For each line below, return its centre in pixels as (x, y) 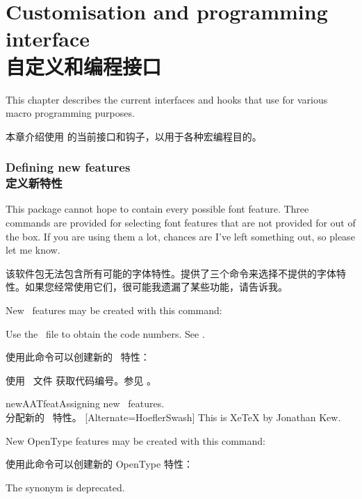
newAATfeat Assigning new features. (85, 403)
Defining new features (68, 167)
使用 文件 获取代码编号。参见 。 (81, 380)
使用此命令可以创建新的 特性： (78, 357)
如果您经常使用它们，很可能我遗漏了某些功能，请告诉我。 (156, 287)
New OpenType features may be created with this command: (135, 440)
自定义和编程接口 (84, 66)
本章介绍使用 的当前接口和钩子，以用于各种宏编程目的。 (134, 136)
